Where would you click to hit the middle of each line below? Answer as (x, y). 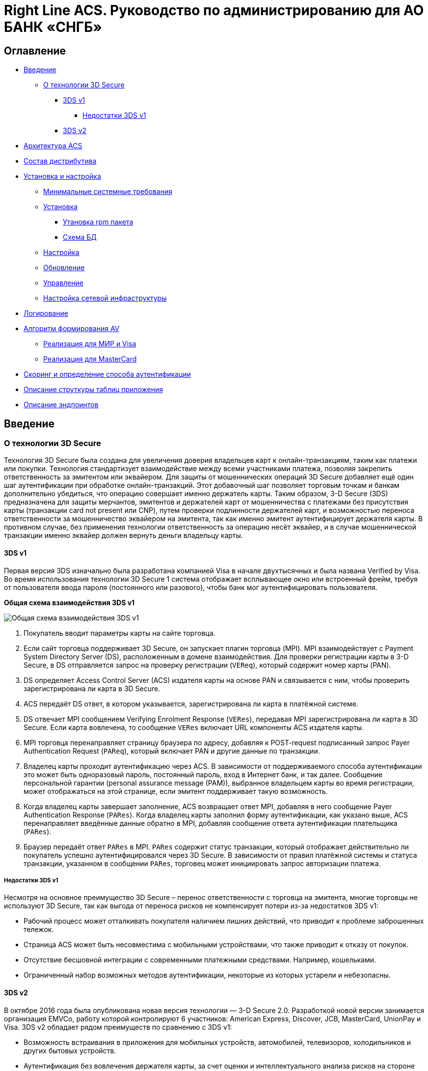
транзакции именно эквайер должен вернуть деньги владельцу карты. (123, 535)
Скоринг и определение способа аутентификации (107, 374)
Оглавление (35, 51)
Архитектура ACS (53, 146)
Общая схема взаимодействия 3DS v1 (69, 602)
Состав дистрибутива (60, 161)
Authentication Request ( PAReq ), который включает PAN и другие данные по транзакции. (172, 751)
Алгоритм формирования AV (72, 329)
